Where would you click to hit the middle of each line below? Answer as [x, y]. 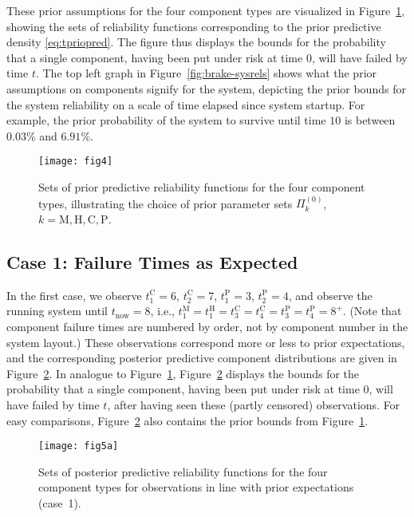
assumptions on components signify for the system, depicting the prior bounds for [206, 88]
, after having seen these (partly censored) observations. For [254, 404]
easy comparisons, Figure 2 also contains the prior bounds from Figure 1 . [187, 420]
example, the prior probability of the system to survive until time [166, 120]
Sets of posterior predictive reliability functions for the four [183, 471]
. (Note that [372, 311]
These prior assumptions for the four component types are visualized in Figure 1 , [206, 10]
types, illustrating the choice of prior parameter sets [166, 203]
